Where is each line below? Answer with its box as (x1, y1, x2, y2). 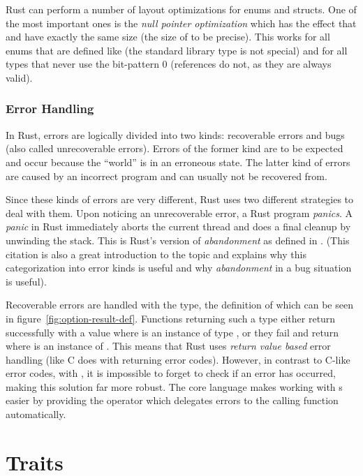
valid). (6, 70, 33, 84)
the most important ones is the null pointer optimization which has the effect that (6, 15, 357, 30)
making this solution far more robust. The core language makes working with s (6, 379, 343, 394)
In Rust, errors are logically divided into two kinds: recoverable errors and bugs (6, 127, 345, 142)
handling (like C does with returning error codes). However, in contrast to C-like (6, 352, 350, 366)
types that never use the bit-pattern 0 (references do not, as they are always (6, 57, 332, 71)
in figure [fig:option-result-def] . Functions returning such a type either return (6, 311, 336, 325)
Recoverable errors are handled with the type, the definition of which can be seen (6, 297, 353, 312)
